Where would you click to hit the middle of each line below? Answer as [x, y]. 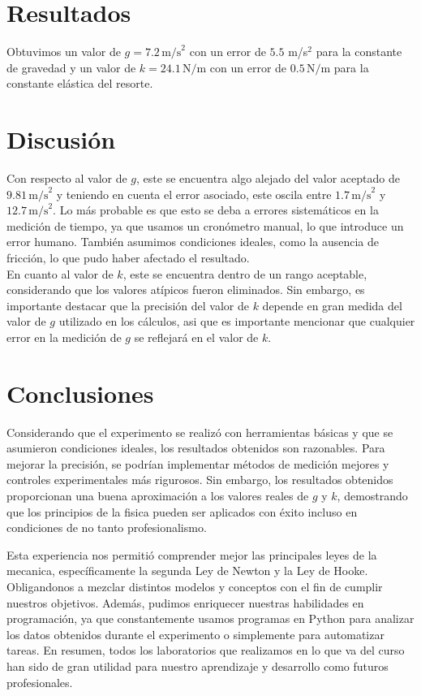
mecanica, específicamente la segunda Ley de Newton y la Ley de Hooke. [187, 571]
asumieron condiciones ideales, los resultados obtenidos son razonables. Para [196, 448]
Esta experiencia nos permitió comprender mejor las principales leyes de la [192, 554]
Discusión [61, 139]
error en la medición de [64, 337]
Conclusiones [80, 393]
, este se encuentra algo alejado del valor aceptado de [268, 178]
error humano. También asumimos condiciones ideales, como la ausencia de [193, 242]
